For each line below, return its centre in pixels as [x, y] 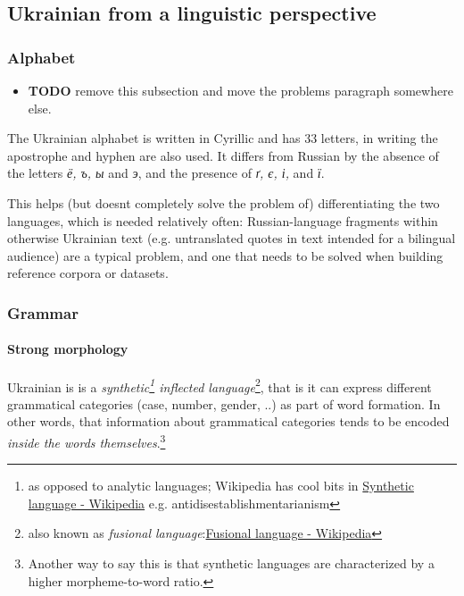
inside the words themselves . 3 [87, 441]
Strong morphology [68, 349]
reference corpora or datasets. [88, 273]
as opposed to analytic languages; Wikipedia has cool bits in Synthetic [221, 486]
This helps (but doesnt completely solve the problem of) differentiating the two [224, 202]
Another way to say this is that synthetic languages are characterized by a [231, 563]
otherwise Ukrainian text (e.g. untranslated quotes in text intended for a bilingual [232, 238]
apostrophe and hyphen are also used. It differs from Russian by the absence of [223, 155]
